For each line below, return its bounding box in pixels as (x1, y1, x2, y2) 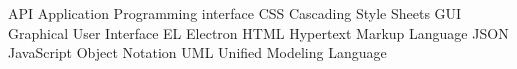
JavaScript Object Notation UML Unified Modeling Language (8, 42, 387, 63)
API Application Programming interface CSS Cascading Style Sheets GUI (8, 3, 462, 23)
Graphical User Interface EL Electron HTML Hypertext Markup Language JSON (8, 22, 509, 43)
